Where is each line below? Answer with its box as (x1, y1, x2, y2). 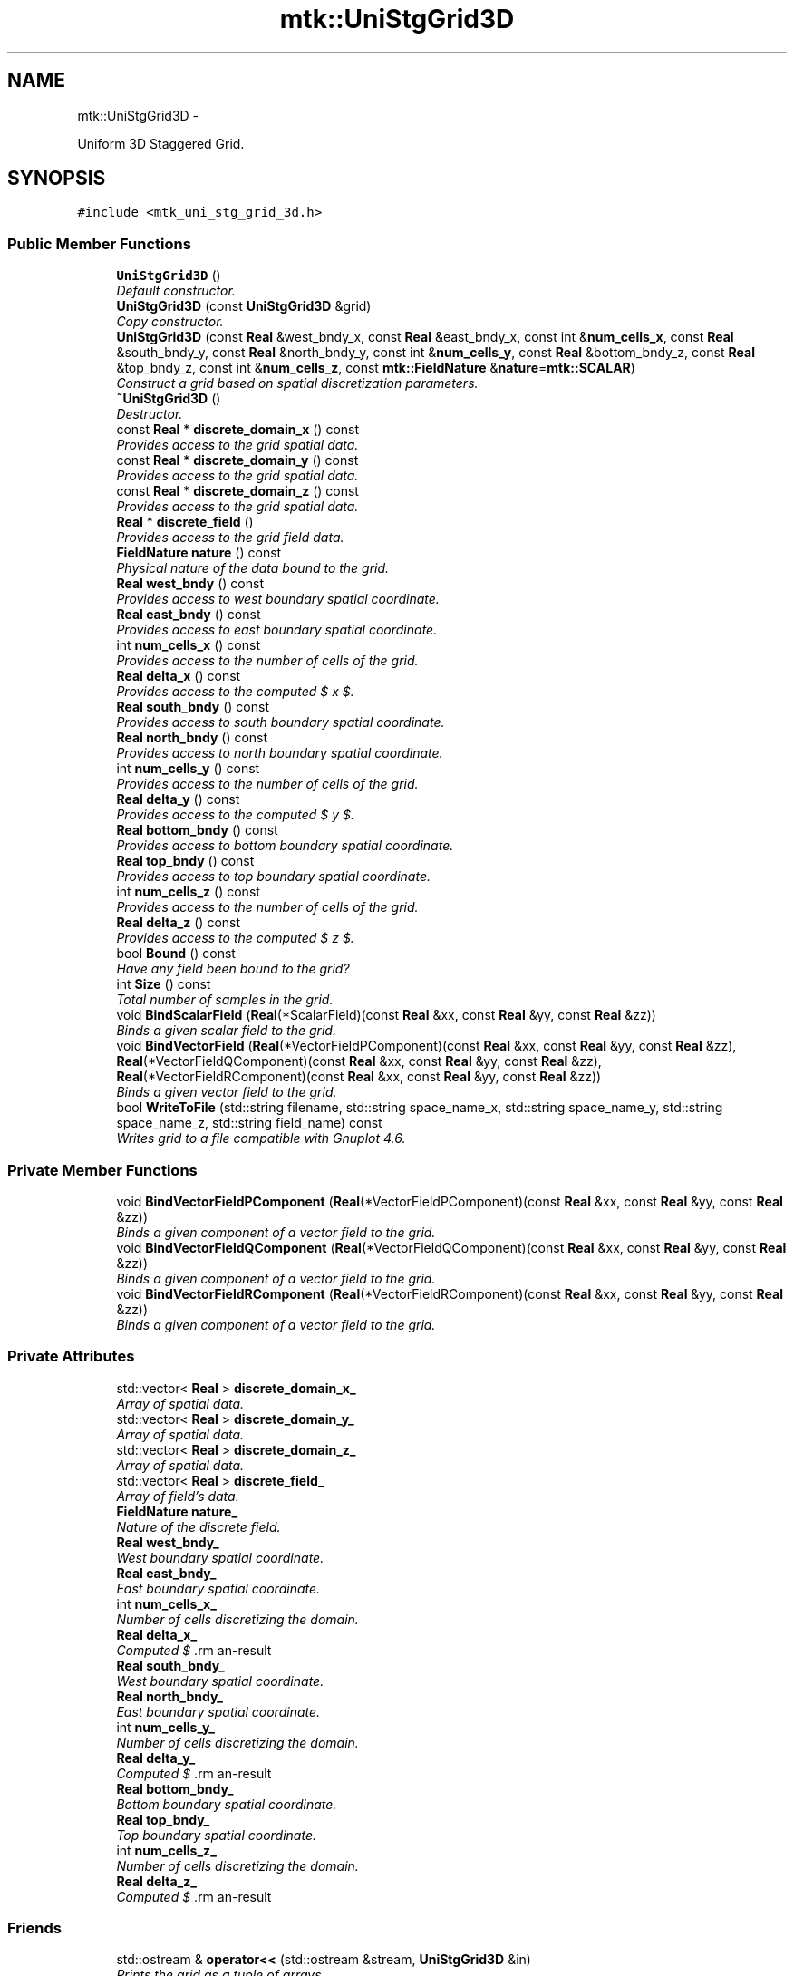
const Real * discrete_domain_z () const (116, 483, 359, 499)
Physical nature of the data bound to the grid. (116, 560, 390, 576)
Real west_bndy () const (116, 576, 264, 592)
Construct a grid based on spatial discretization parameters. (116, 375, 479, 392)
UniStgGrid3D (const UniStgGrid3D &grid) (116, 298, 372, 315)
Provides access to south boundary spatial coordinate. (116, 714, 445, 731)
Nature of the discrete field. (116, 1518, 281, 1535)
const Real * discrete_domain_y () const (116, 452, 359, 469)
